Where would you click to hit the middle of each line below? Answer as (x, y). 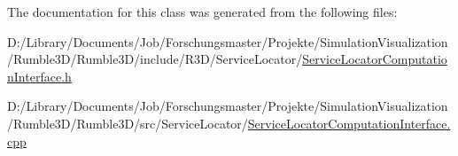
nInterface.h (39, 76)
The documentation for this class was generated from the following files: (202, 12)
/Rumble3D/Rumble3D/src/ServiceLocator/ (128, 123)
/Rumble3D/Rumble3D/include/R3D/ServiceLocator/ (155, 59)
